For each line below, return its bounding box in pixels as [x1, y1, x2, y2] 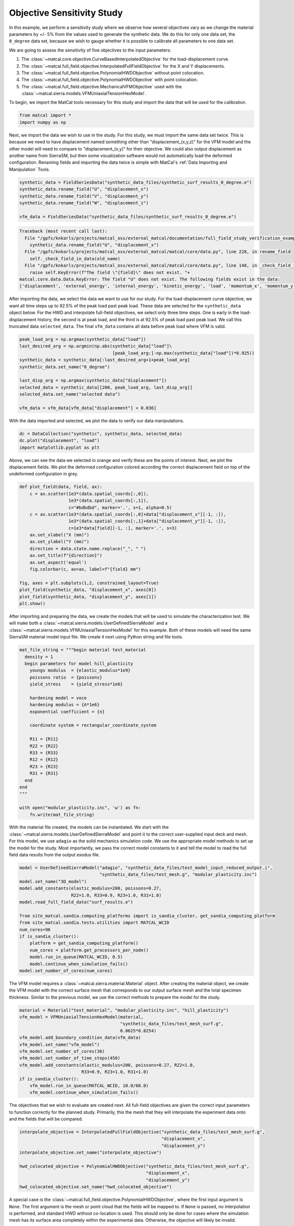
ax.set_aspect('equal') [29, 560, 87, 565]
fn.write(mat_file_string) [29, 812, 95, 817]
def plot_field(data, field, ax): [19, 484, 102, 490]
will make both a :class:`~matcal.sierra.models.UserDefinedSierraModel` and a [9, 620, 168, 626]
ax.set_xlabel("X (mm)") [29, 532, 90, 538]
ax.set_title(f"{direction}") [29, 553, 102, 559]
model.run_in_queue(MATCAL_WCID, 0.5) [29, 954, 123, 960]
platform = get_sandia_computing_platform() [29, 941, 139, 946]
